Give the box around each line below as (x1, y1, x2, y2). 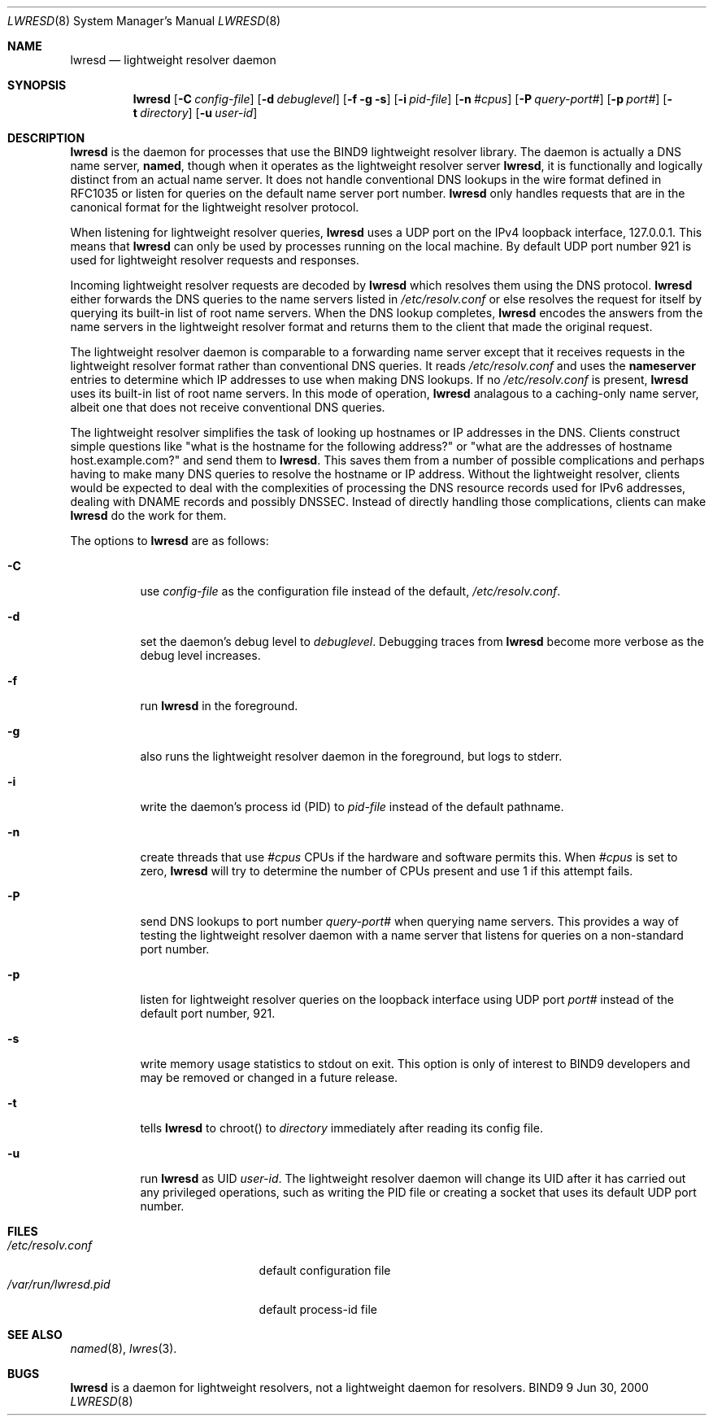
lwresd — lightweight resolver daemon (70, 53, 276, 67)
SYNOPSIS (7, 78, 67, 92)
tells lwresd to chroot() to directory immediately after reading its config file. (140, 1121, 543, 1135)
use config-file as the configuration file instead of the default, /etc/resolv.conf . (140, 584, 561, 598)
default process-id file (259, 1302, 377, 1316)
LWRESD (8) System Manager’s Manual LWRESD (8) (7, 14, 281, 28)
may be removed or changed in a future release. (140, 1071, 398, 1084)
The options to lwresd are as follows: (70, 534, 269, 547)
